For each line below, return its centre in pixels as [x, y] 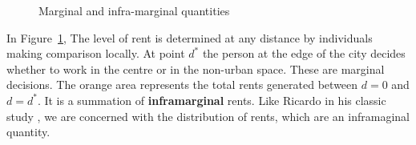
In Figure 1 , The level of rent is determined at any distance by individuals [190, 37]
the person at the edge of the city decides [304, 53]
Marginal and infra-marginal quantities [134, 10]
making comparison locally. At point [96, 53]
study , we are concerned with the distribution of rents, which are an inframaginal [208, 116]
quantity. [28, 132]
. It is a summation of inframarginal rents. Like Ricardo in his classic [212, 100]
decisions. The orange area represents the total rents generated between [182, 85]
